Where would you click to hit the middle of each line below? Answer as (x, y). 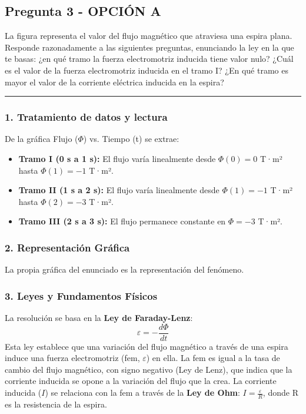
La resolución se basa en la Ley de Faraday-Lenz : (99, 317)
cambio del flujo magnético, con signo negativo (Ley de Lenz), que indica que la (149, 369)
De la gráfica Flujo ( (41, 139)
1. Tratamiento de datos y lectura (86, 117)
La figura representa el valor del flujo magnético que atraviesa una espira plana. (149, 36)
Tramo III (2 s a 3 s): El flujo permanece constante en (122, 221)
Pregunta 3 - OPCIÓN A (83, 11)
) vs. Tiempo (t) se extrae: (131, 139)
